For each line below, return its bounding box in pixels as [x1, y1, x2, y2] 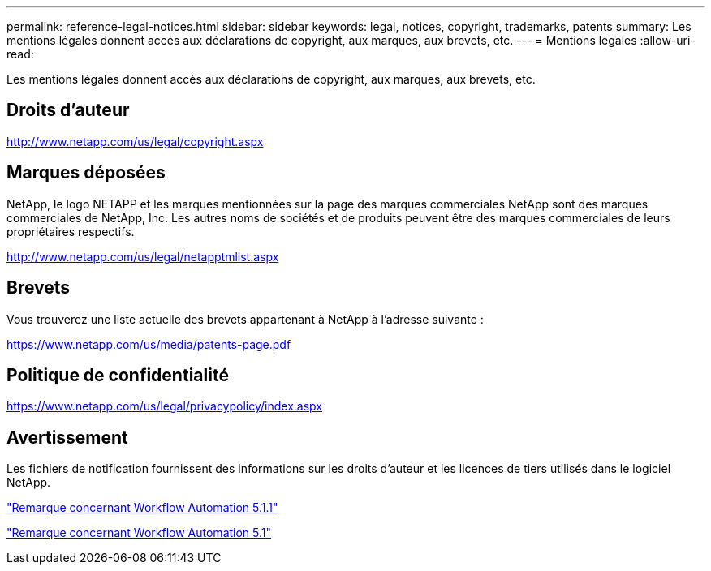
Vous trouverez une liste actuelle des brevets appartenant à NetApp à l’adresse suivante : [6, 311, 484, 326]
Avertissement [6, 427, 128, 448]
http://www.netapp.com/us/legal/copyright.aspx [6, 134, 264, 148]
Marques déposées [6, 162, 166, 183]
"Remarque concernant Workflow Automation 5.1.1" [6, 500, 278, 515]
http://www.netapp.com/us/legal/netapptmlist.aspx [6, 249, 279, 264]
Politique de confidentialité [6, 364, 229, 385]
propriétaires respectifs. [6, 224, 135, 238]
